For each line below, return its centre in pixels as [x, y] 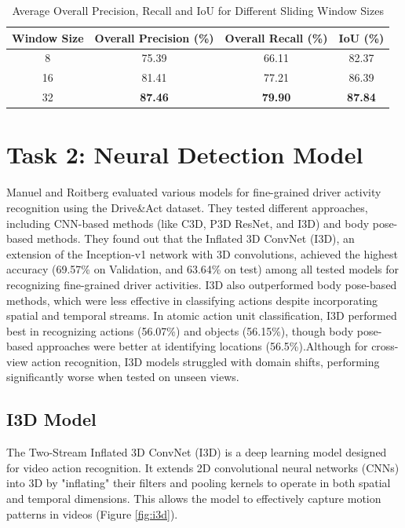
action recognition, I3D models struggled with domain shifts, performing [206, 361]
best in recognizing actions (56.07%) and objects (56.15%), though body [180, 330]
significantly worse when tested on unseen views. [123, 377]
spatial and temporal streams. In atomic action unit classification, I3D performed [202, 315]
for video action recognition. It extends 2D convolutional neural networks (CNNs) [203, 467]
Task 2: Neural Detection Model [185, 154]
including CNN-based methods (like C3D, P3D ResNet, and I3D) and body [188, 223]
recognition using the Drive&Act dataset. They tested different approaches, [187, 207]
